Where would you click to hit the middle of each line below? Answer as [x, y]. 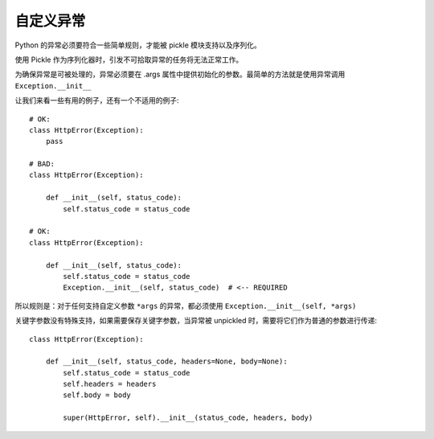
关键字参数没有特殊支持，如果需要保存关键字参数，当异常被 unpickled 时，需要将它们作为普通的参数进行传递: [196, 321]
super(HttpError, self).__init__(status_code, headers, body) [188, 418]
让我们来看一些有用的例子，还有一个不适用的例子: [97, 101]
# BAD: [42, 164]
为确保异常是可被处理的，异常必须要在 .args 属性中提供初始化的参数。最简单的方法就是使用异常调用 [180, 74]
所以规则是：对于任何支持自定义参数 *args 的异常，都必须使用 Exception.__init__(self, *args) [186, 306]
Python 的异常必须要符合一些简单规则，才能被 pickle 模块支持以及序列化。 [138, 45]
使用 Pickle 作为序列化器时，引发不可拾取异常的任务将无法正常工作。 [129, 59]
